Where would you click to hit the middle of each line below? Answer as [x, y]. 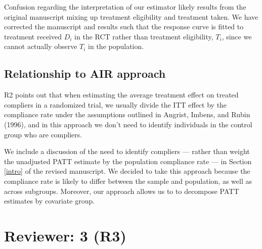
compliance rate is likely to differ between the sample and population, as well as [128, 181]
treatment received [33, 36]
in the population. [116, 46]
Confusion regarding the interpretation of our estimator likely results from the [125, 7]
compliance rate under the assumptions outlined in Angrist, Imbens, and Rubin [127, 114]
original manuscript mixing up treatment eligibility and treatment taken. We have [131, 16]
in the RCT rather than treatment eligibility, [144, 36]
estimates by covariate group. [50, 201]
